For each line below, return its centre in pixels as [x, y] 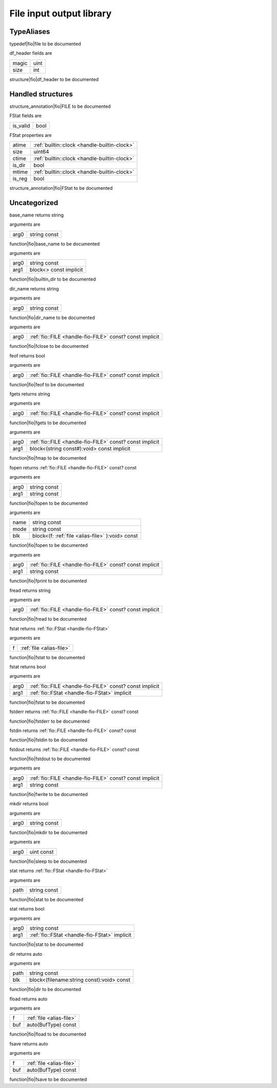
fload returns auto [28, 999]
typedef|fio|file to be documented [45, 44]
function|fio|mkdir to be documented [48, 833]
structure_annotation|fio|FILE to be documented [60, 106]
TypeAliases [30, 32]
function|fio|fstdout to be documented [50, 759]
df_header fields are [31, 53]
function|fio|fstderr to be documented [50, 721]
